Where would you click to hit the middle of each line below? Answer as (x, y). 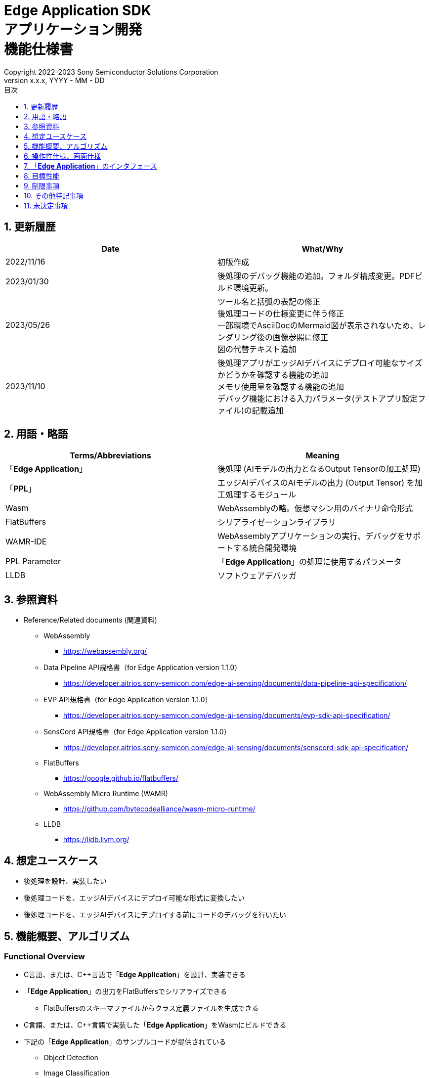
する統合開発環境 (265, 548)
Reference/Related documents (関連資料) (90, 620)
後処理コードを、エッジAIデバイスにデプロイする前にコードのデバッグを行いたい (155, 915)
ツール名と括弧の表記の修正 (269, 301)
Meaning (322, 456)
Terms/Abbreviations (110, 456)
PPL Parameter (33, 561)
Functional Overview (44, 956)
